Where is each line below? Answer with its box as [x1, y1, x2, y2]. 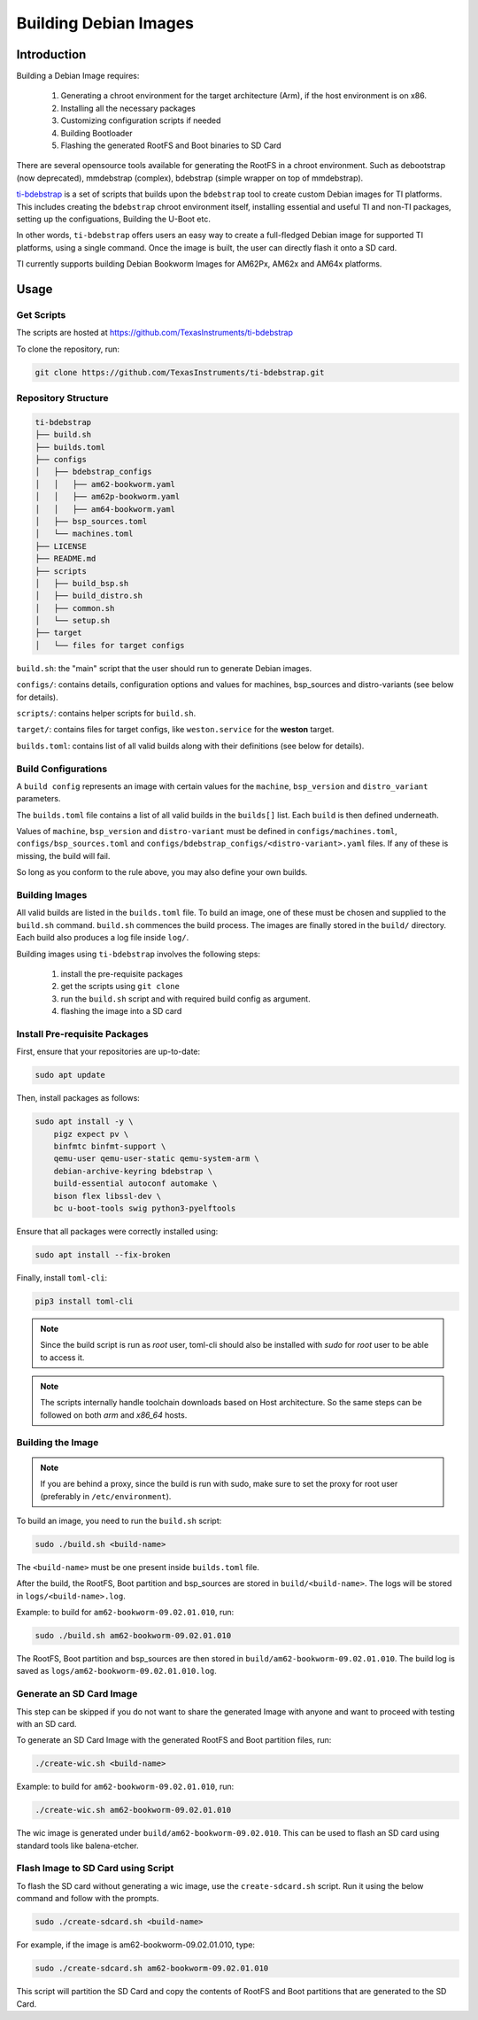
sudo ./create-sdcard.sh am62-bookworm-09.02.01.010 [35, 1963, 269, 1974]
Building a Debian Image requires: [16, 71, 140, 81]
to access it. [40, 1351, 85, 1363]
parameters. [16, 793, 61, 804]
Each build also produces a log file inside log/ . [16, 933, 189, 943]
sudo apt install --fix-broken [35, 1250, 172, 1259]
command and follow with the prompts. [16, 1893, 159, 1904]
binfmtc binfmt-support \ [53, 1142, 166, 1151]
